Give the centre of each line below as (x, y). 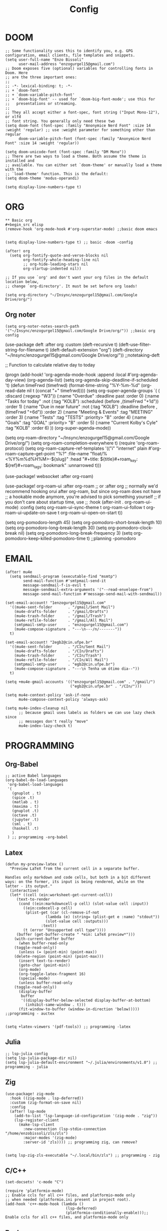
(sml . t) (22, 824)
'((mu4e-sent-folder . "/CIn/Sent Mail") (60, 647)
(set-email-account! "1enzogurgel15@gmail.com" (56, 603)
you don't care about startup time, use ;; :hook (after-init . (64, 502)
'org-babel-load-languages (35, 785)
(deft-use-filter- (135, 344)
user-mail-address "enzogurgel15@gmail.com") (66, 64)
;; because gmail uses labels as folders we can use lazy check (87, 713)
